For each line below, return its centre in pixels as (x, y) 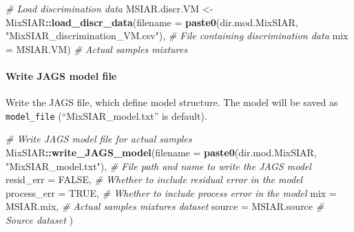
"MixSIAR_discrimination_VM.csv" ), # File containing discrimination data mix (177, 35)
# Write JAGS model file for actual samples (99, 139)
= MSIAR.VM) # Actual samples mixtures (96, 49)
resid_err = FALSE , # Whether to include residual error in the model (154, 179)
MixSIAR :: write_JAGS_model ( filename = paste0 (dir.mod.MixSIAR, (161, 152)
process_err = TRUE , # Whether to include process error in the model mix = (171, 192)
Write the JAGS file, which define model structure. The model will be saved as (172, 102)
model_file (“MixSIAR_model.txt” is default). (106, 115)
